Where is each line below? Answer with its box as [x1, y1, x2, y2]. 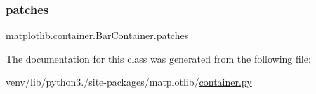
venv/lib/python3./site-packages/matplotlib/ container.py [6, 75, 252, 89]
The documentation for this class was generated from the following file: [6, 51, 311, 65]
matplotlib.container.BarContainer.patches [6, 28, 189, 42]
